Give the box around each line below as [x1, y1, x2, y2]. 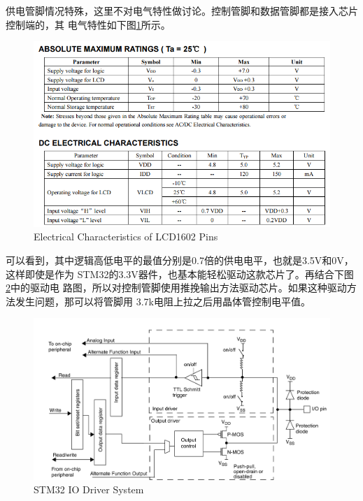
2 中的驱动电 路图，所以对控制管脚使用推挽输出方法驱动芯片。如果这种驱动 [6, 280, 347, 295]
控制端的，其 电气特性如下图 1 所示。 [6, 17, 171, 31]
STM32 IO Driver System [34, 482, 144, 497]
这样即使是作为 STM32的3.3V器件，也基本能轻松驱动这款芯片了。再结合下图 [6, 266, 354, 281]
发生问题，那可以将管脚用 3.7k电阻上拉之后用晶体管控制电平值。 [15, 293, 311, 308]
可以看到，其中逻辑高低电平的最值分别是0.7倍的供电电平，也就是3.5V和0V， [6, 253, 354, 268]
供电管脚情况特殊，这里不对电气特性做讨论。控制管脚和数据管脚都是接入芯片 [6, 3, 358, 17]
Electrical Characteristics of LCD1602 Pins [34, 229, 218, 244]
